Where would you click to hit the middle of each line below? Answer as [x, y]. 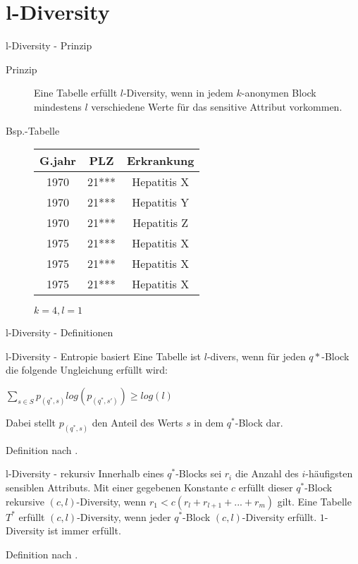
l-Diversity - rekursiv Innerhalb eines [85, 473]
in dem [209, 422]
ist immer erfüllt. [84, 531]
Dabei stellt [31, 422]
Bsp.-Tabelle [33, 130]
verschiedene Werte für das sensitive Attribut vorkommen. [217, 106]
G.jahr [58, 161]
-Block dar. [259, 422]
